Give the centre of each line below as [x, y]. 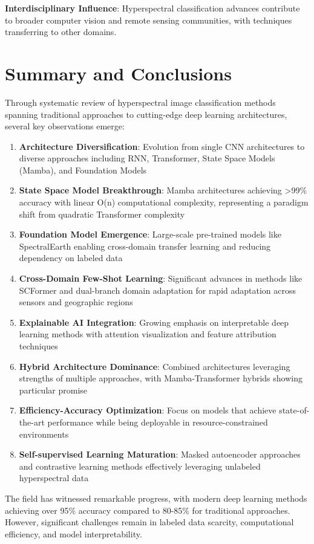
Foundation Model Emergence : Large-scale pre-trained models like [150, 234]
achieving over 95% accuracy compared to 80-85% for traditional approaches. [148, 510]
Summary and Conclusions [118, 73]
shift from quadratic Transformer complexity [102, 214]
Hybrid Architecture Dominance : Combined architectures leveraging [155, 366]
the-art [32, 422]
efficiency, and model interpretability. [74, 533]
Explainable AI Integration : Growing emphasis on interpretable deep [154, 322]
